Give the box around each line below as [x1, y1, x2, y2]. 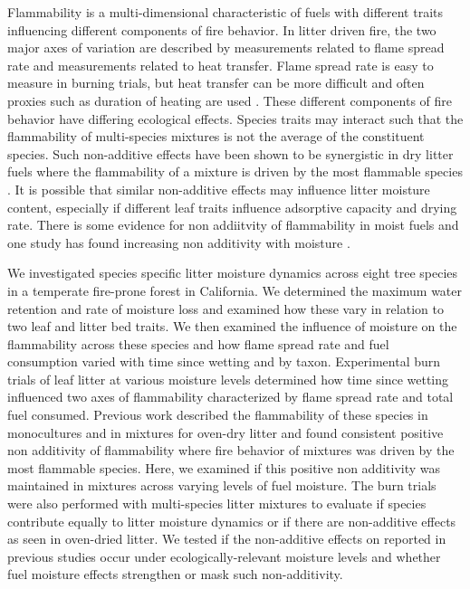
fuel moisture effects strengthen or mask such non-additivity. [7, 565, 343, 584]
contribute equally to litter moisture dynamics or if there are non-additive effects [7, 511, 456, 530]
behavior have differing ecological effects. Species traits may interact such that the [7, 109, 464, 128]
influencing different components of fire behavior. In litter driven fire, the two [7, 20, 436, 39]
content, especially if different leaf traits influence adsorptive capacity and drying [7, 197, 457, 216]
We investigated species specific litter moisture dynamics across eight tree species [7, 263, 458, 282]
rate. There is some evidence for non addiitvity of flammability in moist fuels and [7, 215, 459, 234]
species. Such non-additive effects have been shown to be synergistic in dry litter [7, 144, 454, 163]
